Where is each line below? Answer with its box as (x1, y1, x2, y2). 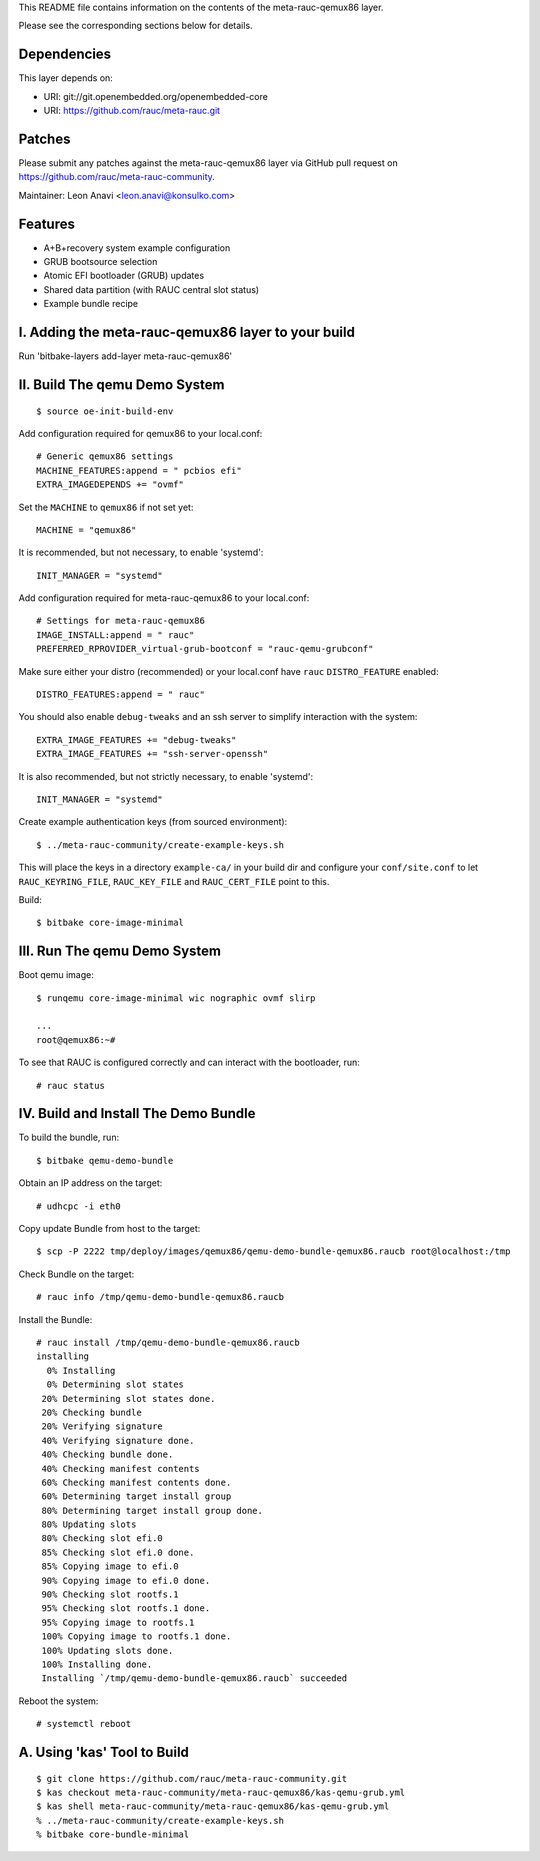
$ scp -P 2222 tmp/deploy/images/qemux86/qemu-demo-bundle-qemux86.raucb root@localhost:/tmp (36, 1246, 511, 1257)
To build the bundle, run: (18, 1131, 120, 1144)
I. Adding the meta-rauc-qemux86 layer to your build (18, 324, 355, 341)
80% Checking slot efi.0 (41, 1533, 164, 1544)
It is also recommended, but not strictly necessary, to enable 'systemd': (18, 770, 314, 782)
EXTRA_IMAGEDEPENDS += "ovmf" (36, 479, 185, 490)
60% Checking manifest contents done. (41, 1476, 232, 1488)
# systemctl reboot (36, 1718, 132, 1730)
